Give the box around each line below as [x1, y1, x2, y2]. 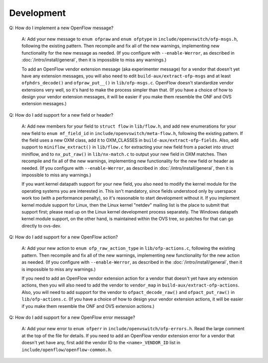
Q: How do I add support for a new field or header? [9, 112, 114, 118]
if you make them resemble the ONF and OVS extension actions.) [21, 303, 155, 309]
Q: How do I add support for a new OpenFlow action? [9, 234, 118, 240]
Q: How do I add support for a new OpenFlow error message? [9, 314, 135, 320]
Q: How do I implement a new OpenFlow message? [9, 25, 114, 31]
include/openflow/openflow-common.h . [21, 347, 112, 353]
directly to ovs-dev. [21, 222, 62, 228]
